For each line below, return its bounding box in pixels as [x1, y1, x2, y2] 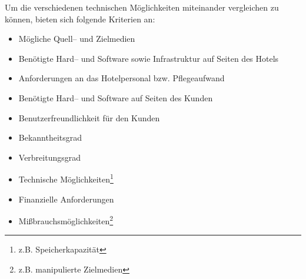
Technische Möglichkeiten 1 [18, 171, 114, 185]
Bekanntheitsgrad [18, 131, 82, 144]
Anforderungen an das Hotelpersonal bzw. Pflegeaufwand [18, 72, 225, 84]
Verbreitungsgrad [18, 151, 81, 163]
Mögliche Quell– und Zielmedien [18, 32, 135, 45]
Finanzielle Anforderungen [18, 192, 114, 205]
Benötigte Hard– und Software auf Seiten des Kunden [18, 91, 213, 104]
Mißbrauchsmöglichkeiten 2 [18, 213, 114, 227]
